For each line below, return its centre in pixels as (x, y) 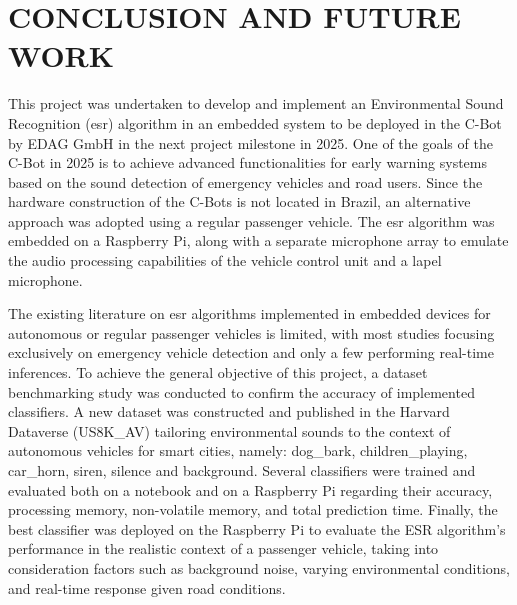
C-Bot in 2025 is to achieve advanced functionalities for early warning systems (247, 162)
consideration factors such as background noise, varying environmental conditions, (259, 567)
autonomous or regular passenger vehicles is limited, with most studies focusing (251, 332)
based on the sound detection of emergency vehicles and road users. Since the (245, 181)
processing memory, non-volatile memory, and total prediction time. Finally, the (253, 509)
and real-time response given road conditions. (147, 587)
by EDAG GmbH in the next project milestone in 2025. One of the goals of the (250, 142)
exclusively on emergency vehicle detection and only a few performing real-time (251, 352)
